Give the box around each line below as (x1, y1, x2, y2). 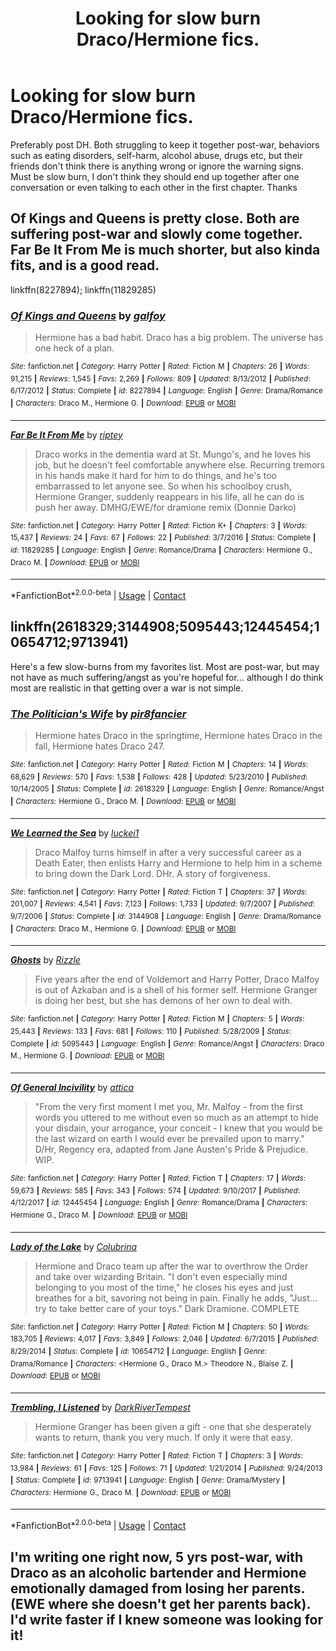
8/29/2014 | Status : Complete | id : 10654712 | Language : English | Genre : (10, 1346, 267, 1356)
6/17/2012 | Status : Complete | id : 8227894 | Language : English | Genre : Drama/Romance (10, 386, 323, 396)
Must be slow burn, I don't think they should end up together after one (10, 170, 300, 182)
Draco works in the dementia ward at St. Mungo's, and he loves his (34, 448, 312, 460)
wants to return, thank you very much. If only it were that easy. (34, 1431, 293, 1443)
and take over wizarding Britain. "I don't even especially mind (34, 1270, 288, 1282)
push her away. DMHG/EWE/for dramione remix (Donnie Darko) (34, 501, 297, 513)
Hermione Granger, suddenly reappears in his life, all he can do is (34, 490, 305, 502)
